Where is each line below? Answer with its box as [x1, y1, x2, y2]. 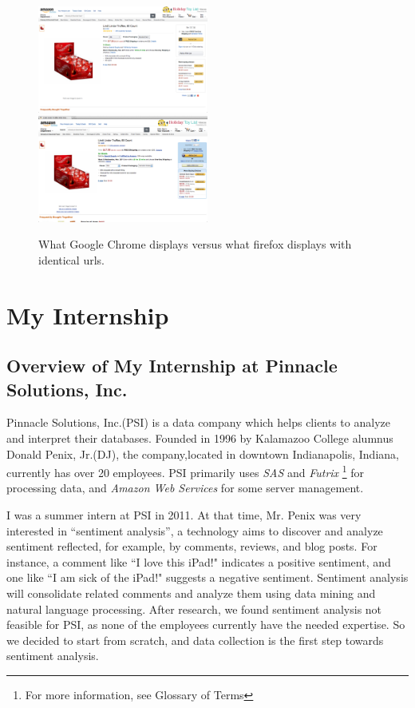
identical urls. [38, 251, 105, 268]
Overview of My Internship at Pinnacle [6, 353, 338, 378]
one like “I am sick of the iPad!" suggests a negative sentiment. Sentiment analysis [6, 569, 409, 586]
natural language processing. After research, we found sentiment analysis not [6, 600, 382, 617]
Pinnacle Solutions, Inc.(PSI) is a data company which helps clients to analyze [6, 414, 390, 431]
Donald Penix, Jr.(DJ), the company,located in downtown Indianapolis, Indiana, [6, 445, 399, 462]
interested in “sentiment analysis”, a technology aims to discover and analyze [6, 522, 383, 539]
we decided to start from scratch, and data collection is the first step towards [6, 631, 384, 648]
